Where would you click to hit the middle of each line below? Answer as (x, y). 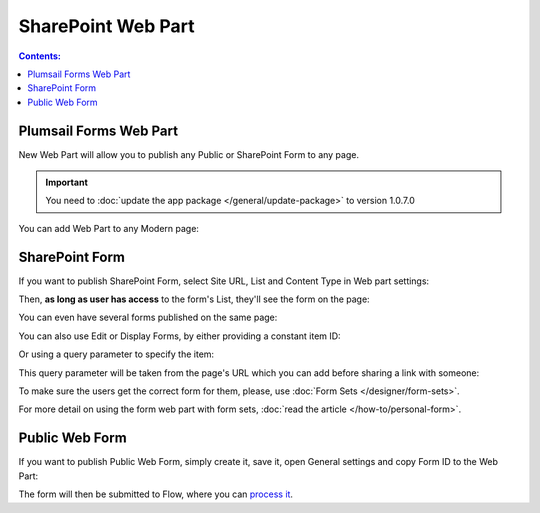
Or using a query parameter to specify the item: (116, 354)
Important (67, 182)
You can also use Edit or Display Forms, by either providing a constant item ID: (179, 336)
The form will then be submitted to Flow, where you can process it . (156, 494)
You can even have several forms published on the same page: (148, 317)
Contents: (40, 56)
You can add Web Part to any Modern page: (109, 228)
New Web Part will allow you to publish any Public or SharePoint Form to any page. (189, 154)
